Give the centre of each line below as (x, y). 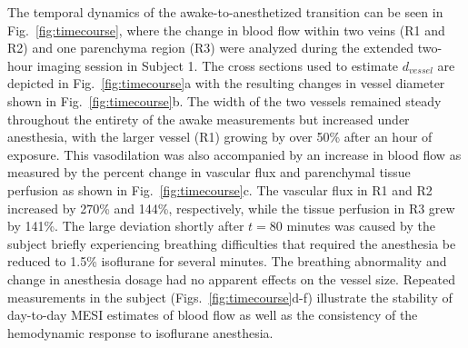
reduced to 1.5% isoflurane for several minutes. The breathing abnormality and (227, 261)
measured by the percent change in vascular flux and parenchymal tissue (209, 172)
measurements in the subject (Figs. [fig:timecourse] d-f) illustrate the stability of (230, 297)
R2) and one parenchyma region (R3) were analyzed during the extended (210, 48)
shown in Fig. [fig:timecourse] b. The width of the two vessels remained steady (224, 100)
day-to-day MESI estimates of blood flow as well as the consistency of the (213, 315)
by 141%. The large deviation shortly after (126, 226)
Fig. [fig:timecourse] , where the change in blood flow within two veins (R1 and (226, 30)
